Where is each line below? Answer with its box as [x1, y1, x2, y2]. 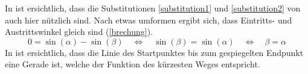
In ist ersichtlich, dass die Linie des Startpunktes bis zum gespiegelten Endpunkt [5, 46, 304, 58]
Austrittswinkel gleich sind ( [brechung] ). [5, 25, 153, 38]
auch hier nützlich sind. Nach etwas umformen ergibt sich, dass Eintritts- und [5, 13, 292, 26]
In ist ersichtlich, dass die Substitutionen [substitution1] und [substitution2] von [5, 2, 301, 14]
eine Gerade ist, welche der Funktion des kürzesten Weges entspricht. [5, 58, 260, 70]
